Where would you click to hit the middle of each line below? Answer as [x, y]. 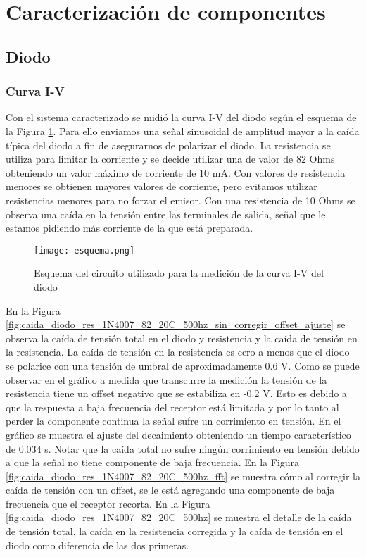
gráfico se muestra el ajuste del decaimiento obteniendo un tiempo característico [178, 434]
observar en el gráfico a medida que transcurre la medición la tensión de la [166, 379]
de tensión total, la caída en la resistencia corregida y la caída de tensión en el [175, 531]
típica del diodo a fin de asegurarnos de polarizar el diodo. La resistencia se [168, 145]
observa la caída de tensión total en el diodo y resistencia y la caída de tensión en [182, 338]
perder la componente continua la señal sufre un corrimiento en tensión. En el [173, 421]
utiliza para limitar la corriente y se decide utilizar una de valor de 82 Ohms [170, 159]
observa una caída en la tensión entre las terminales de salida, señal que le [166, 214]
